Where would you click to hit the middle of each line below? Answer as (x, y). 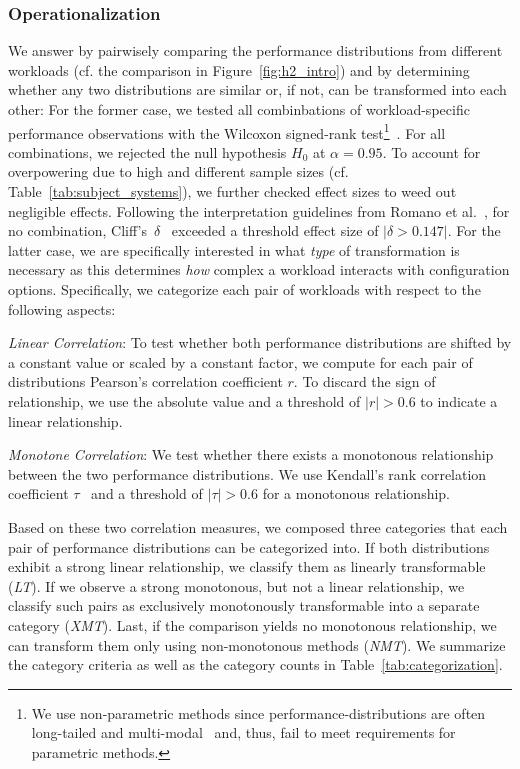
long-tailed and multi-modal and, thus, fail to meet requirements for (243, 732)
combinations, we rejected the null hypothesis (147, 151)
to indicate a (459, 400)
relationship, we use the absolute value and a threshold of (184, 400)
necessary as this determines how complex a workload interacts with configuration (259, 269)
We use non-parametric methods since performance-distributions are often (258, 712)
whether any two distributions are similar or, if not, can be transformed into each (257, 89)
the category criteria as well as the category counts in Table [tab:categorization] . (255, 664)
